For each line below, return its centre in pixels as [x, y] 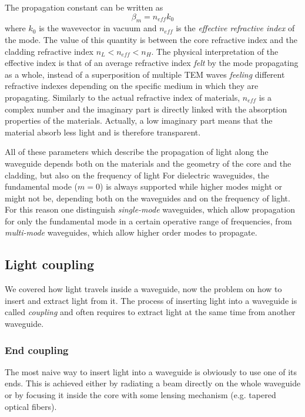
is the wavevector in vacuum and [98, 28]
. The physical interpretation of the [215, 51]
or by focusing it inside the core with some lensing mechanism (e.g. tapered [140, 395]
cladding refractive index [49, 51]
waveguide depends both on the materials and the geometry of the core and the [148, 163]
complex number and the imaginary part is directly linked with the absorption [146, 109]
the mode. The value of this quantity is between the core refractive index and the [151, 39]
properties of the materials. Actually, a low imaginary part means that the [139, 120]
